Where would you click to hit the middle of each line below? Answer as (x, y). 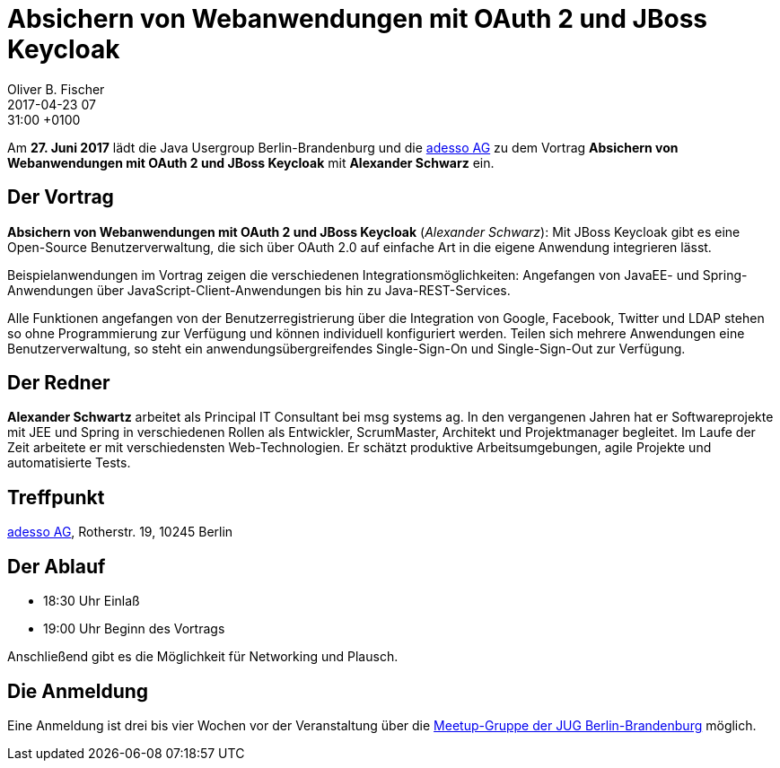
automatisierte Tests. (69, 463)
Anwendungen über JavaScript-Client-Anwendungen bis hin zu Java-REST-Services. (259, 290)
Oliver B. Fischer (56, 89)
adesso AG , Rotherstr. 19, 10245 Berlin (120, 532)
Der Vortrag (61, 197)
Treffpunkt (56, 497)
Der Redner (59, 383)
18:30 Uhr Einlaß (92, 601)
